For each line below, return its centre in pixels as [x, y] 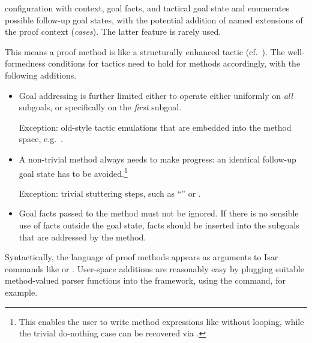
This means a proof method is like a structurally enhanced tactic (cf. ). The [145, 51]
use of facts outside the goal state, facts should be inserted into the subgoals [159, 225]
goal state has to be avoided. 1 [73, 172]
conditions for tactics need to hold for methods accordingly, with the [174, 63]
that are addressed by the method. [82, 237]
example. [21, 292]
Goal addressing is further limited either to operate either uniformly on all [156, 95]
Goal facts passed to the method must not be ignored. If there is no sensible [159, 213]
